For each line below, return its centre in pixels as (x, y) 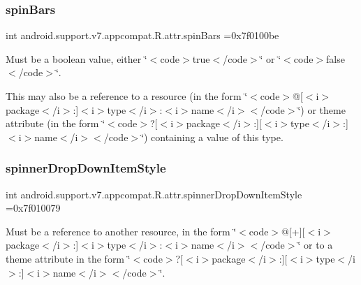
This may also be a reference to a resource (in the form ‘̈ (127, 96)
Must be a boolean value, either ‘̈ (76, 58)
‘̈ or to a (315, 245)
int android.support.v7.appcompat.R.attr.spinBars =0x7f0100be (142, 35)
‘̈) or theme (322, 109)
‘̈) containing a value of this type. (212, 137)
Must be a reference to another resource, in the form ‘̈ (121, 231)
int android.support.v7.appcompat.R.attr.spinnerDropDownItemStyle (154, 194)
